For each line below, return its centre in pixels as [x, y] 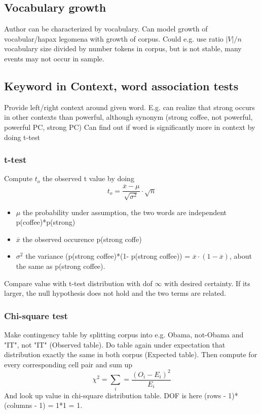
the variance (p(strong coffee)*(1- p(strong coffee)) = [108, 256]
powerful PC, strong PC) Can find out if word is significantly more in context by [130, 127]
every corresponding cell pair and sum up [68, 364]
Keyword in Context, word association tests [121, 85]
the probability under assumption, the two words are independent [125, 212]
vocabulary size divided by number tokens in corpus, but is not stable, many [123, 48]
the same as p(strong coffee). [61, 266]
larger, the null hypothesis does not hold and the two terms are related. [115, 293]
